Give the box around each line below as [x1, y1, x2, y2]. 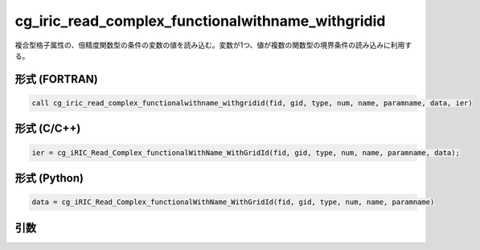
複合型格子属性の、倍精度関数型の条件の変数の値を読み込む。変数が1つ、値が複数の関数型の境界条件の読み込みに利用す [14, 40, 412, 50]
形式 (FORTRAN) [14, 72, 98, 86]
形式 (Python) [14, 171, 84, 185]
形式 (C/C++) [14, 121, 81, 136]
